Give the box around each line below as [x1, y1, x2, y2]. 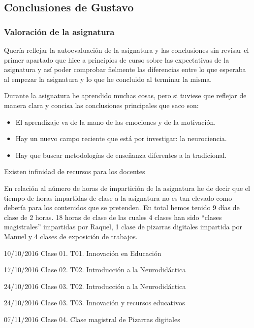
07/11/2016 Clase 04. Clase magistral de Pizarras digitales [4, 314, 180, 324]
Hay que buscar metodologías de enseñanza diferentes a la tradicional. [15, 149, 227, 160]
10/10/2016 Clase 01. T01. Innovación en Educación [4, 248, 161, 258]
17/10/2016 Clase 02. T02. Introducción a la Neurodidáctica [4, 264, 186, 275]
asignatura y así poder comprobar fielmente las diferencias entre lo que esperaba [4, 64, 246, 74]
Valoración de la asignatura [4, 25, 115, 37]
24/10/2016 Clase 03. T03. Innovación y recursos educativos [4, 297, 185, 308]
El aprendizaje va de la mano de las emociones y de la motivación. [15, 116, 216, 127]
